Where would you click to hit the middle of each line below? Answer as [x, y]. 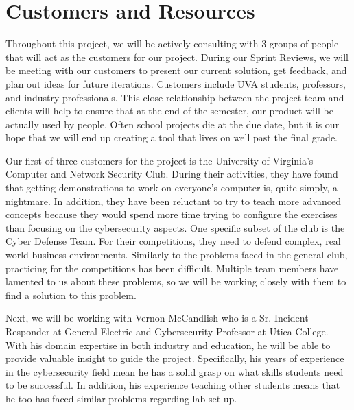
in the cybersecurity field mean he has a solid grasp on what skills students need [175, 371]
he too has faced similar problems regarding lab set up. [121, 398]
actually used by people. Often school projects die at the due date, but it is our [173, 124]
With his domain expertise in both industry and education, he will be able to [168, 345]
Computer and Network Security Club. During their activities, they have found [172, 174]
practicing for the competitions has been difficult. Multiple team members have [172, 268]
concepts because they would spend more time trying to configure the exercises [172, 214]
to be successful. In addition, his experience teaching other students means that [173, 385]
